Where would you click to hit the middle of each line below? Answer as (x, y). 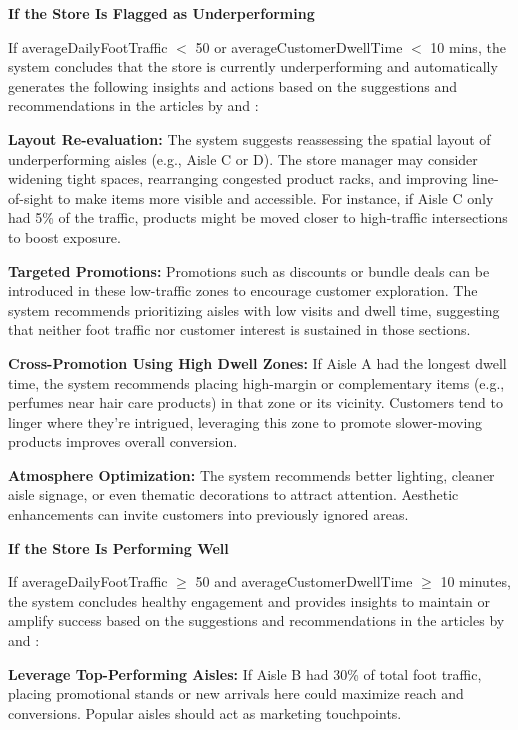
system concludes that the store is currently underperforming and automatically (253, 66)
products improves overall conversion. (123, 441)
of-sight (31, 197)
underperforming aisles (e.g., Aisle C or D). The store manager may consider (243, 158)
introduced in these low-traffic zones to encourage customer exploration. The (243, 290)
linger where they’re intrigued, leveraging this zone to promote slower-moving (245, 421)
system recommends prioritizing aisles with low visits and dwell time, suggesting (254, 309)
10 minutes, (475, 581)
